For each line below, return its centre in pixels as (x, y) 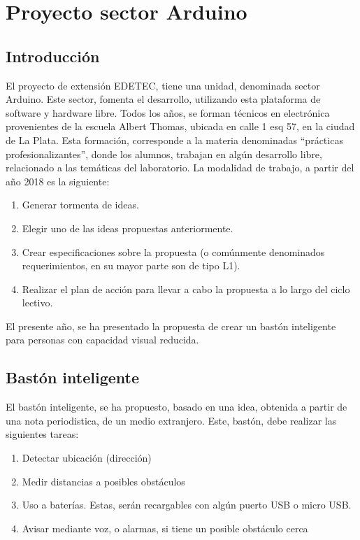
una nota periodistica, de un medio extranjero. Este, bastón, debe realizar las (171, 420)
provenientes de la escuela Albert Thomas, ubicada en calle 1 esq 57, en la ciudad (180, 126)
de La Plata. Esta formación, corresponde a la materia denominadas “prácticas (174, 140)
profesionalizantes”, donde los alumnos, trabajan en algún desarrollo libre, (164, 154)
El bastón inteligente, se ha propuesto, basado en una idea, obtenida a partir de (177, 407)
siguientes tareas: (42, 434)
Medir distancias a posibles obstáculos (103, 481)
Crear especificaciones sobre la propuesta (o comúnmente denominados (173, 251)
